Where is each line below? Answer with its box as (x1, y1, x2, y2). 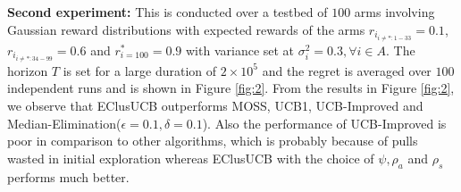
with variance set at (186, 40, 295, 59)
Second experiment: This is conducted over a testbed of (7, 3, 328, 21)
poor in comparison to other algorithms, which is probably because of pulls (7, 131, 418, 150)
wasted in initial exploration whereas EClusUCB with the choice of (7, 148, 374, 167)
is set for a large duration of (63, 61, 217, 79)
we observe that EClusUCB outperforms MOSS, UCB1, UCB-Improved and (7, 96, 423, 114)
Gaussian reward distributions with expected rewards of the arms (7, 20, 365, 38)
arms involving (354, 3, 435, 21)
